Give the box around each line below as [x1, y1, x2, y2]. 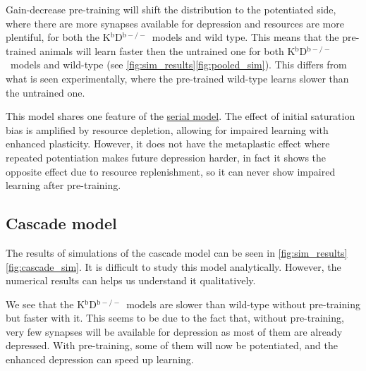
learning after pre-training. [6, 178, 121, 193]
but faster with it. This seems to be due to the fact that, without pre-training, [6, 310, 344, 325]
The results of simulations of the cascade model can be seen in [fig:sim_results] [6, 245, 348, 260]
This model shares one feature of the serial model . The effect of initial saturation [6, 109, 355, 123]
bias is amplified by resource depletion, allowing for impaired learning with [6, 122, 329, 137]
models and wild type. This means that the [152, 30, 339, 44]
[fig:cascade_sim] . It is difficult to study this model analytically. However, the [6, 259, 341, 274]
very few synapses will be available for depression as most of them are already [6, 324, 343, 339]
